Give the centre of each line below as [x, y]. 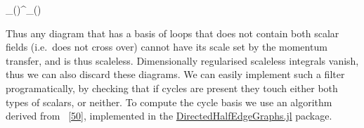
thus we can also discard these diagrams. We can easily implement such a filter [175, 74]
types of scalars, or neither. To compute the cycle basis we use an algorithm [169, 102]
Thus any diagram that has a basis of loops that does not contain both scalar [173, 33]
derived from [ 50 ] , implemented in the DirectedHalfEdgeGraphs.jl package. [169, 116]
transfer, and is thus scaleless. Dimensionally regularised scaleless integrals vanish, [182, 60]
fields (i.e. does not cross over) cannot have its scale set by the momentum [167, 47]
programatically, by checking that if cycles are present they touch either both [172, 88]
